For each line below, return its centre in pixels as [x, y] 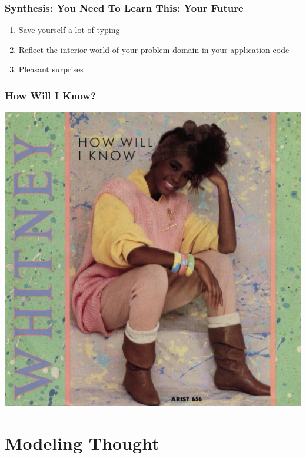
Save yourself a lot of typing [69, 30]
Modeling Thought [82, 443]
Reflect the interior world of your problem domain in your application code [154, 49]
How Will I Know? [50, 95]
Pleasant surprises [51, 69]
